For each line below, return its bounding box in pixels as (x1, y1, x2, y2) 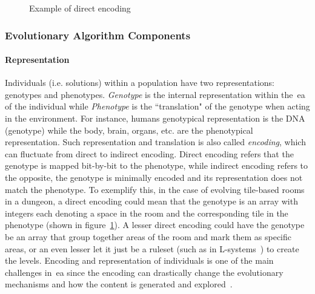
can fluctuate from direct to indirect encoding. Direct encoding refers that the (5, 147, 294, 160)
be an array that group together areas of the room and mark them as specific (5, 230, 291, 243)
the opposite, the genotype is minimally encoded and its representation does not (5, 171, 303, 183)
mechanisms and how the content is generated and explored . (5, 278, 233, 290)
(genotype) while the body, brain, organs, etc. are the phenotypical (5, 123, 253, 136)
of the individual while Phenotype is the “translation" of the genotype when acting (5, 100, 310, 113)
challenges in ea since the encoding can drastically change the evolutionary (5, 266, 283, 278)
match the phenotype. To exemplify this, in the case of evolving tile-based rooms (5, 183, 305, 195)
